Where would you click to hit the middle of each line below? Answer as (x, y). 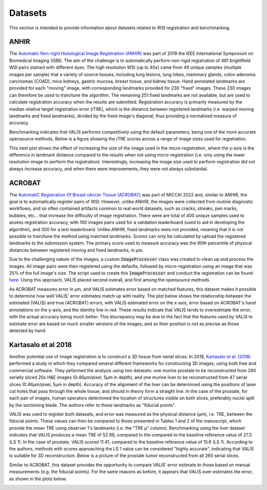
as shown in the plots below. (38, 479)
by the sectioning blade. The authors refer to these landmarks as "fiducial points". (92, 405)
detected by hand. (28, 331)
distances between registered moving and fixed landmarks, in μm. (76, 250)
